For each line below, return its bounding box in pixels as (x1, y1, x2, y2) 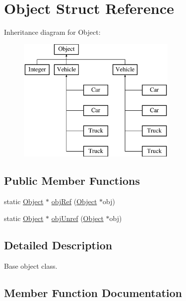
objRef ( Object (51, 196, 97, 207)
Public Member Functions (4, 173, 140, 188)
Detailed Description (4, 237, 113, 252)
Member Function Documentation (4, 285, 183, 300)
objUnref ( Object (51, 213, 104, 223)
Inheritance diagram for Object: (4, 27, 101, 37)
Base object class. (4, 260, 58, 271)
